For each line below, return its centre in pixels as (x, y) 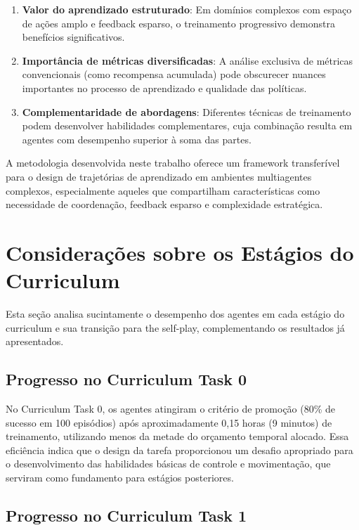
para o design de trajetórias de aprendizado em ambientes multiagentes (159, 176)
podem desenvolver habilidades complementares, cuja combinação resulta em (187, 125)
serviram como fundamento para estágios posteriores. (120, 477)
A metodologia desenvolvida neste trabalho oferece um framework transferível (173, 163)
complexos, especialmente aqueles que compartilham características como (163, 190)
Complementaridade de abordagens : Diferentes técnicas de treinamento (187, 111)
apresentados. (35, 341)
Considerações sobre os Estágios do (180, 252)
